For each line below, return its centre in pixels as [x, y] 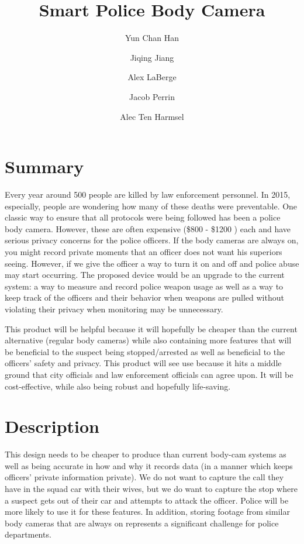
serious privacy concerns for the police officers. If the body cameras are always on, [152, 240]
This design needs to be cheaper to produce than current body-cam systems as [146, 454]
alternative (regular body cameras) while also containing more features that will [148, 340]
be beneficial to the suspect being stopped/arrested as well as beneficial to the [145, 351]
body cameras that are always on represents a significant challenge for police [142, 523]
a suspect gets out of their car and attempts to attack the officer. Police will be [147, 500]
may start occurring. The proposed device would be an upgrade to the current [145, 275]
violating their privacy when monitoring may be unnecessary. [114, 309]
